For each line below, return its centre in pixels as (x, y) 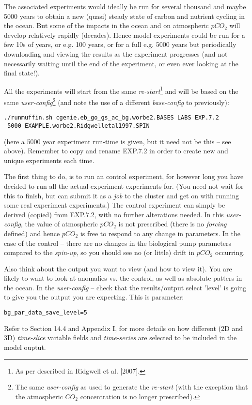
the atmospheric (39, 396)
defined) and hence (32, 233)
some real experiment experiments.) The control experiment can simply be (115, 205)
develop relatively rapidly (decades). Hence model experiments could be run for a (125, 35)
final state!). (22, 73)
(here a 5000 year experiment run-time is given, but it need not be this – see (118, 141)
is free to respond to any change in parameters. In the (160, 233)
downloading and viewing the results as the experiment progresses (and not (116, 53)
